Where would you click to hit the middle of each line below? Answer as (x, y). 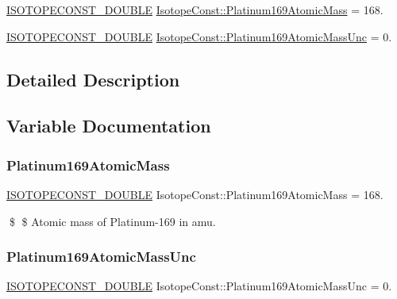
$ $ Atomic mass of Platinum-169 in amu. (112, 221)
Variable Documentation (109, 126)
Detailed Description (93, 79)
